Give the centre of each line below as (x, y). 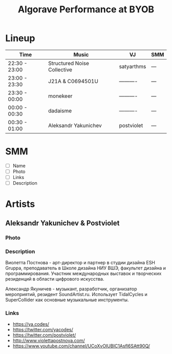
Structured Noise (69, 63)
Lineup (20, 38)
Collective (60, 69)
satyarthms (133, 66)
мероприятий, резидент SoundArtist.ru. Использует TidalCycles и (76, 294)
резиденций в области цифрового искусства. (55, 279)
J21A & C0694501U (73, 81)
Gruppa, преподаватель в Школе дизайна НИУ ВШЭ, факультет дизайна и (86, 268)
